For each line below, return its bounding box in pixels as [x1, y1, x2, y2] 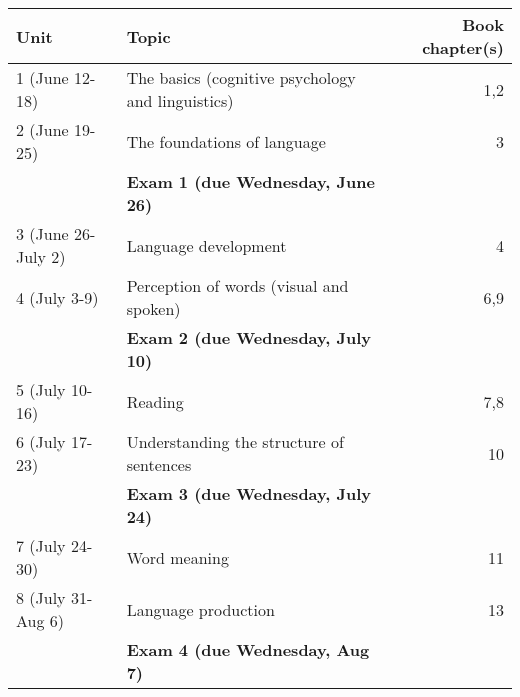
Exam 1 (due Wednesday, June [126, 170, 375, 193]
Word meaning [126, 545, 229, 569]
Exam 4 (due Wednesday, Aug [126, 638, 370, 661]
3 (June [16, 222, 69, 245]
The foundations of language [126, 129, 326, 153]
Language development [126, 233, 287, 257]
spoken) [126, 297, 181, 320]
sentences [126, 453, 192, 476]
